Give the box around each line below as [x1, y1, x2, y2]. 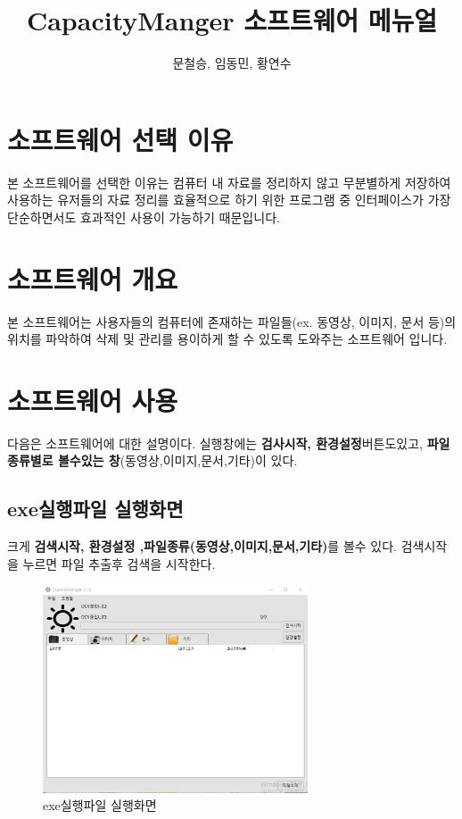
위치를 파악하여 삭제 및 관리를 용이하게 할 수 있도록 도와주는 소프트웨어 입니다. [7, 330, 448, 348]
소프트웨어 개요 [7, 260, 178, 297]
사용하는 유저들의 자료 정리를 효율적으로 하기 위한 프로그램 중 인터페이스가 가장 [7, 190, 451, 209]
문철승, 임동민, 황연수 [172, 54, 292, 72]
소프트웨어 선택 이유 [7, 121, 234, 157]
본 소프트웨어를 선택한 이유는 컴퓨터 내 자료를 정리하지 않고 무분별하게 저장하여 [7, 172, 451, 191]
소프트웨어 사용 [7, 381, 178, 418]
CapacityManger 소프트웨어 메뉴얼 [26, 2, 438, 38]
